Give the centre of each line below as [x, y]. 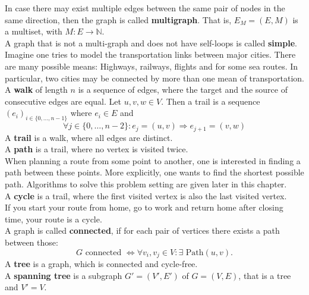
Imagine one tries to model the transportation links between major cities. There [150, 54]
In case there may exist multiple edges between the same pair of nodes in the [145, 8]
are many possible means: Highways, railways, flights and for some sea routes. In [152, 66]
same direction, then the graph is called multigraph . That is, [118, 19]
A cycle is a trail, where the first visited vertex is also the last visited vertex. [146, 195]
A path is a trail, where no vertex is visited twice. [97, 149]
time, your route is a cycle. [53, 219]
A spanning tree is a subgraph [64, 275]
